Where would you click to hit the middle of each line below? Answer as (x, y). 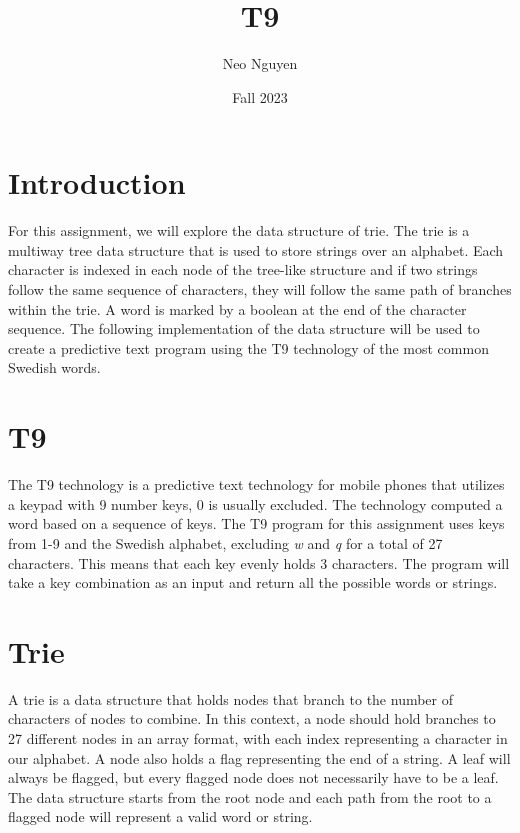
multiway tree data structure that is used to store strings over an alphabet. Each (256, 249)
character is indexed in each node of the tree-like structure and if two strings (243, 269)
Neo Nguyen (260, 63)
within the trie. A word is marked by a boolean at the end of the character (237, 308)
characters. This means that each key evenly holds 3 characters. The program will (259, 562)
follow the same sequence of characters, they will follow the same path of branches (260, 289)
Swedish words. (54, 367)
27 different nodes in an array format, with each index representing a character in (258, 738)
